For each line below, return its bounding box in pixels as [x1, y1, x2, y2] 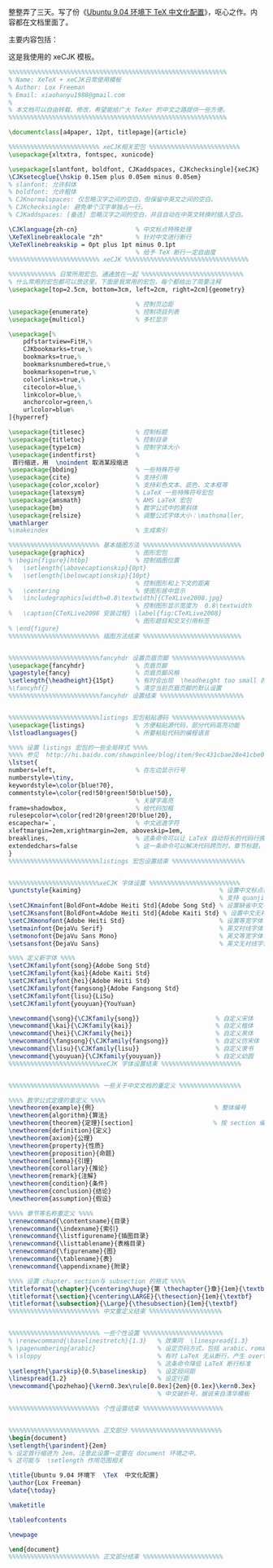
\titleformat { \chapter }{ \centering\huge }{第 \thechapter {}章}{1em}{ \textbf [8, 1285, 268, 1293]
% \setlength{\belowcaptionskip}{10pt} [8, 571, 151, 580]
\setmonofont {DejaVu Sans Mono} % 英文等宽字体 [8, 932, 263, 940]
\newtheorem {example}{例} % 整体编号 [8, 1104, 246, 1112]
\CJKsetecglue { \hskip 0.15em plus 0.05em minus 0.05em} [8, 173, 201, 181]
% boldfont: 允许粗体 [8, 188, 77, 196]
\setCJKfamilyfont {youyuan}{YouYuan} [8, 999, 136, 1008]
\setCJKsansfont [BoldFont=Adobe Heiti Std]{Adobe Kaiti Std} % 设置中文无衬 [8, 909, 267, 917]
